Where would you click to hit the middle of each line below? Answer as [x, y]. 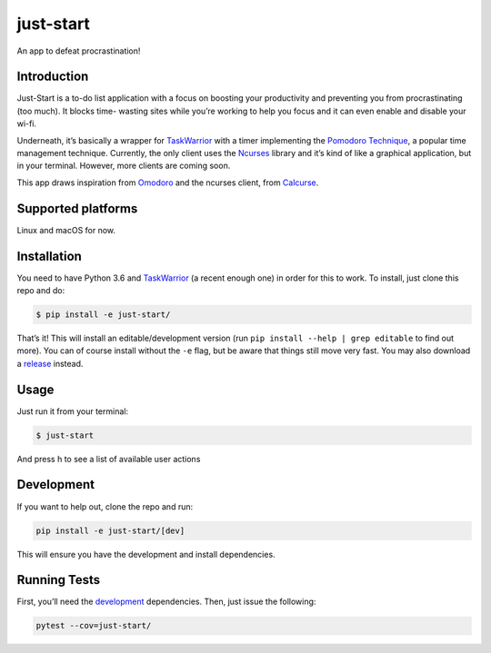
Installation [49, 256]
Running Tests [58, 580]
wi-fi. [26, 124]
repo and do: [41, 290]
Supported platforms [77, 208]
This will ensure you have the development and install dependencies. [146, 554]
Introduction [53, 77]
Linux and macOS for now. [66, 230]
